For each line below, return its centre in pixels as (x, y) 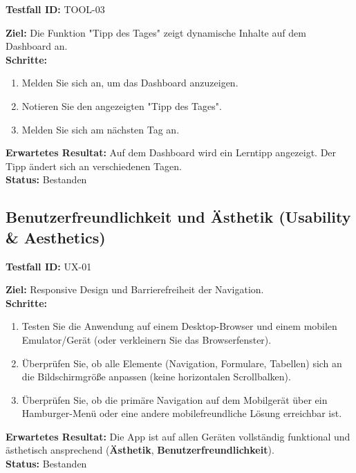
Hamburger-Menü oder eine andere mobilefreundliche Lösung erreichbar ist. (182, 413)
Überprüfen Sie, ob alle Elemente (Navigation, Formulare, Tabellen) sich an (182, 363)
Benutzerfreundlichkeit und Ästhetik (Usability (178, 217)
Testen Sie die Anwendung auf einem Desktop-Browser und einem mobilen (179, 326)
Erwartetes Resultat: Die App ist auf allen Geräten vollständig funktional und (178, 436)
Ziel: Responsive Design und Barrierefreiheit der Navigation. (135, 289)
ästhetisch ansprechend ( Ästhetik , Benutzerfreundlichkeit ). (140, 450)
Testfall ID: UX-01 (49, 266)
